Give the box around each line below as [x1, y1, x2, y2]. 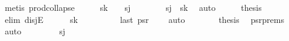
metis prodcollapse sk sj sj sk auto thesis [4, 1, 262, 13]
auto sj [4, 25, 66, 37]
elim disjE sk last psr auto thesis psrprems [4, 13, 284, 25]
